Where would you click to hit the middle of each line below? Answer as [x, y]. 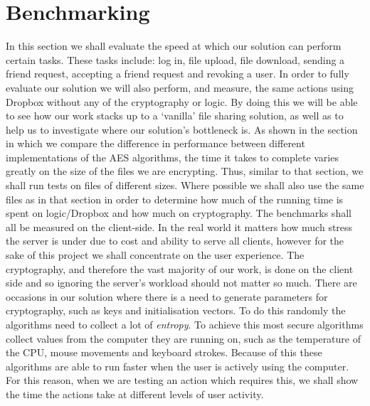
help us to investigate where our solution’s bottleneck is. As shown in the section [182, 129]
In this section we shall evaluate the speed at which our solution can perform [174, 46]
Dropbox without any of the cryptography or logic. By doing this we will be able [182, 101]
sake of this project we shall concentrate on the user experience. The [155, 255]
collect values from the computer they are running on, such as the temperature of [183, 338]
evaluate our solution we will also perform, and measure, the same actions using [180, 87]
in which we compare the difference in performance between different [155, 143]
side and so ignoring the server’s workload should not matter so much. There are [181, 283]
